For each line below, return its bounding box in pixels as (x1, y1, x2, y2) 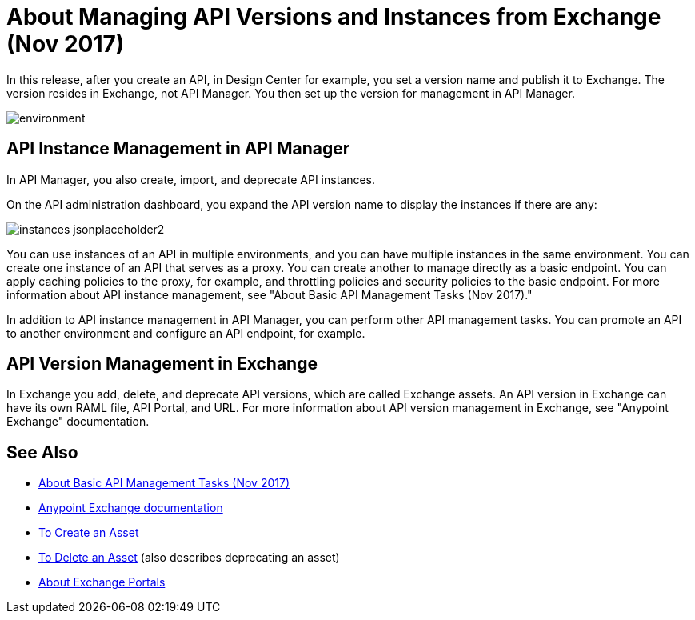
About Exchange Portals (38, 575, 166, 590)
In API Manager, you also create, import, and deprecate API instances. (6, 172, 376, 186)
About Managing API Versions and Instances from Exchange (6, 3, 661, 30)
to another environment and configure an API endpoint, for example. (6, 326, 365, 340)
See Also (6, 442, 78, 462)
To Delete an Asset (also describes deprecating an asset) (38, 550, 340, 565)
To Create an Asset (38, 526, 139, 540)
